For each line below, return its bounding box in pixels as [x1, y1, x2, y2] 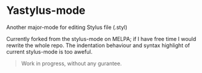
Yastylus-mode [6, 4, 86, 17]
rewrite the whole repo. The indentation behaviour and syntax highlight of [6, 42, 190, 49]
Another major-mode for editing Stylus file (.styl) [6, 24, 127, 31]
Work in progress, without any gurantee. [21, 60, 123, 67]
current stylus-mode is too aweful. [6, 48, 93, 55]
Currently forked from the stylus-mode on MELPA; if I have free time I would [6, 35, 197, 42]
